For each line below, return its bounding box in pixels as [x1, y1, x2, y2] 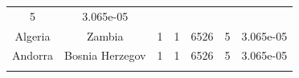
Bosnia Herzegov [64, 47, 146, 64]
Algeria [14, 27, 51, 44]
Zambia [87, 27, 124, 44]
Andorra [12, 47, 54, 64]
